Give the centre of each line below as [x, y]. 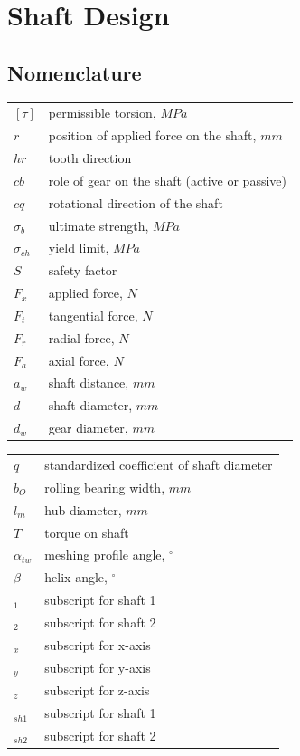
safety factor [83, 270]
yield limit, [79, 248]
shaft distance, [89, 383]
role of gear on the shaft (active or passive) [167, 180]
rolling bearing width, [105, 487]
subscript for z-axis [97, 690]
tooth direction [90, 158]
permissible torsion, [102, 113]
